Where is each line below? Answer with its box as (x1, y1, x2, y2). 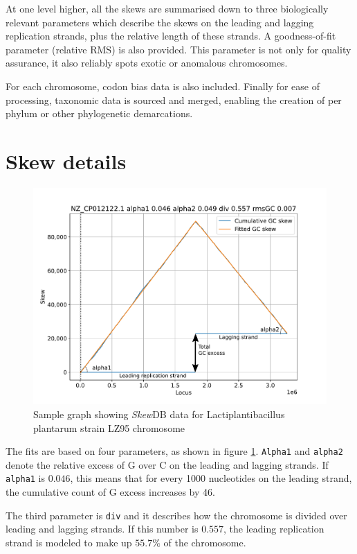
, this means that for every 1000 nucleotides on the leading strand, (70, 471, 352, 485)
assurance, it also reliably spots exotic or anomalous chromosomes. (6, 55, 288, 70)
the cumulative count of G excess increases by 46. (6, 485, 215, 499)
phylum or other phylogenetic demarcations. (6, 106, 193, 121)
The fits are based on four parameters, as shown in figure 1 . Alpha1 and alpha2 (6, 444, 343, 458)
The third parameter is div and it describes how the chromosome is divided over (6, 508, 347, 522)
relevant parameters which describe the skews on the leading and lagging (6, 15, 314, 29)
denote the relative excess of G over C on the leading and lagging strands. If (6, 457, 329, 471)
